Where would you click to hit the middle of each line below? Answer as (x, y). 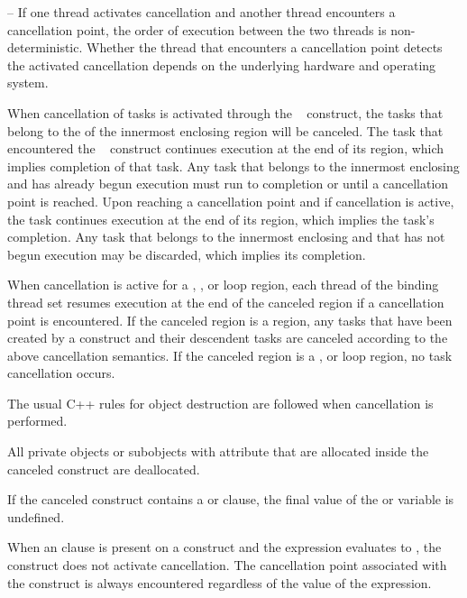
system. (28, 83)
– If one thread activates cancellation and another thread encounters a (201, 12)
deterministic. (45, 47)
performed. (37, 421)
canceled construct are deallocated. (104, 469)
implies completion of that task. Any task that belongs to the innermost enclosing (233, 166)
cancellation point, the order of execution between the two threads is (197, 29)
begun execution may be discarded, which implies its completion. (187, 254)
